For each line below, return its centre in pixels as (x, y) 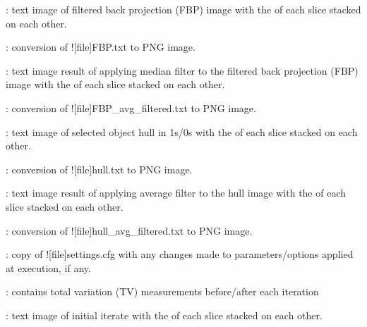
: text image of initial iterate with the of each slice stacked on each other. (164, 315)
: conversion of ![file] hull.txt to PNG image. (99, 169)
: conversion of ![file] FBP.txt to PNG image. (101, 47)
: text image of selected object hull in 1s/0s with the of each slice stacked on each (182, 131)
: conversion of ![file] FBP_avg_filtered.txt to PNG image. (131, 107)
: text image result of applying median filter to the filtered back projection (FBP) (182, 70)
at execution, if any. (48, 267)
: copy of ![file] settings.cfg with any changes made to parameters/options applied (180, 254)
